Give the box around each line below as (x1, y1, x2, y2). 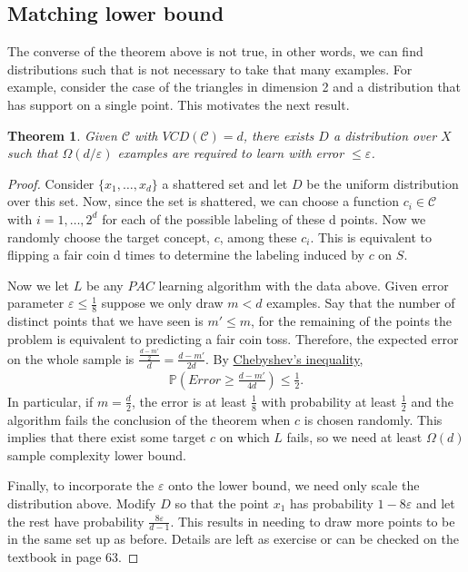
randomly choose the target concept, (7, 227, 210, 246)
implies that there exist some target (7, 428, 206, 447)
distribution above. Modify (7, 493, 156, 512)
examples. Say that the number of (266, 293, 455, 312)
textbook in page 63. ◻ (7, 547, 139, 566)
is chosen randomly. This (304, 409, 443, 429)
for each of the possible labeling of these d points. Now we (102, 209, 426, 228)
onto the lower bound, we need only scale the (168, 476, 420, 495)
